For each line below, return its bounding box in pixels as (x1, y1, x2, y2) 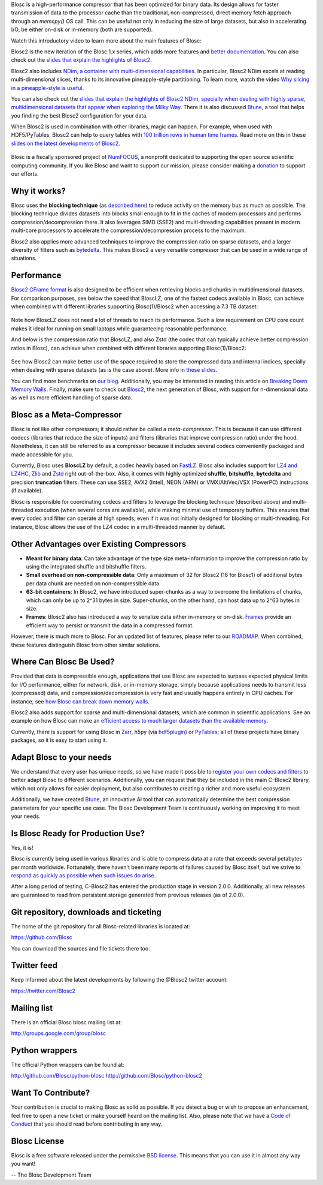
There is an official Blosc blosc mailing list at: (11, 1018, 122, 1025)
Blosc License (11, 1136, 65, 1146)
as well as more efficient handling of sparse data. (11, 394, 133, 401)
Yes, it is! (11, 844, 33, 851)
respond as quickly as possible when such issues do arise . (11, 872, 156, 879)
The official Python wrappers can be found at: (11, 1061, 125, 1069)
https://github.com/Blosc (11, 934, 73, 941)
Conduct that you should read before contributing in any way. (11, 1120, 163, 1127)
